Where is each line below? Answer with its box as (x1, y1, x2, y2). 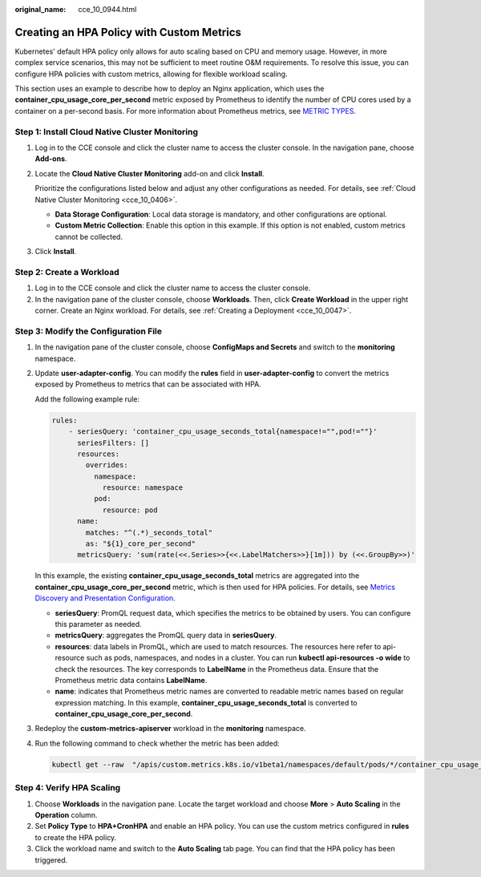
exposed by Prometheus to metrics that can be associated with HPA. (34, 379, 262, 389)
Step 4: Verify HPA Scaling (14, 782, 121, 794)
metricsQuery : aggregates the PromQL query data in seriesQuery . (55, 630, 277, 641)
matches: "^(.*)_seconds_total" (85, 527, 212, 537)
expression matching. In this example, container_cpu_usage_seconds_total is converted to (55, 697, 358, 707)
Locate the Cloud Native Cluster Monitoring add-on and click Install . (34, 168, 265, 178)
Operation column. (34, 810, 98, 819)
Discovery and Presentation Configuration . (34, 593, 176, 603)
